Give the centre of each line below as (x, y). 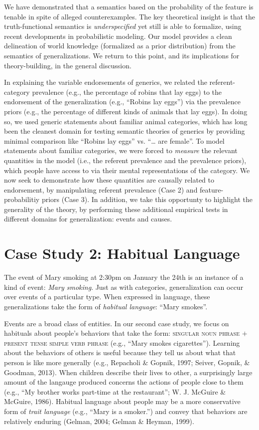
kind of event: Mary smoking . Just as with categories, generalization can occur (124, 287)
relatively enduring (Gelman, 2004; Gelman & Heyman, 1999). (99, 421)
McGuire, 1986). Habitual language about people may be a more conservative (122, 401)
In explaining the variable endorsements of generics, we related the (106, 82)
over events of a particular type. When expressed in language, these (107, 297)
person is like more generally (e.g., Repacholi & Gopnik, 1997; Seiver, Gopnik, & (127, 362)
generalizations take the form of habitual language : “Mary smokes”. (106, 306)
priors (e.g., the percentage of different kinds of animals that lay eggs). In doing (126, 111)
